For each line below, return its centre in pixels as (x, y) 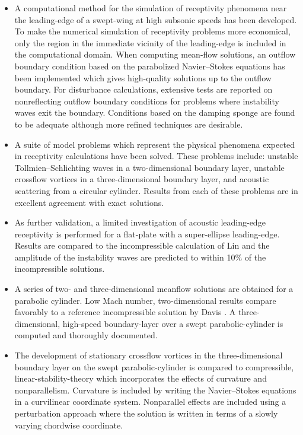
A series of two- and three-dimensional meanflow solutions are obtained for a (154, 289)
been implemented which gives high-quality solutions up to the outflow (143, 77)
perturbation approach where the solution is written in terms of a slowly (146, 413)
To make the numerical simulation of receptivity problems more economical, (152, 31)
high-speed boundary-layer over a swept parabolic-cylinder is (173, 323)
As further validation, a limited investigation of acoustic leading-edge (140, 222)
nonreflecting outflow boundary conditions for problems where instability (147, 101)
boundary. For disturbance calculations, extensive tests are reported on (143, 89)
